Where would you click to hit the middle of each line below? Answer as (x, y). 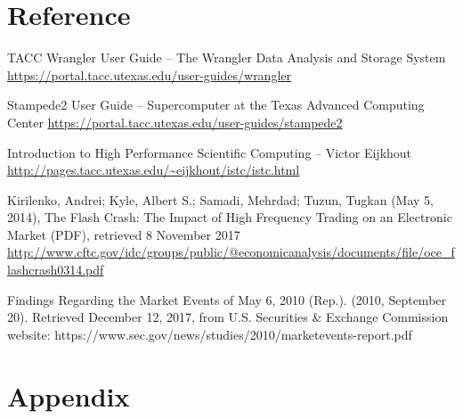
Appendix (69, 395)
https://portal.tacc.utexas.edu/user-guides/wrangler (150, 74)
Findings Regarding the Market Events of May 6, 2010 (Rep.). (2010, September (227, 299)
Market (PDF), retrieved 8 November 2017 (124, 234)
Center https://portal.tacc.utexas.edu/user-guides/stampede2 (175, 122)
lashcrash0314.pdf (56, 270)
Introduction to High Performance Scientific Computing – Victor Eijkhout (210, 152)
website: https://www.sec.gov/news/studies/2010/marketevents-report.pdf (210, 334)
